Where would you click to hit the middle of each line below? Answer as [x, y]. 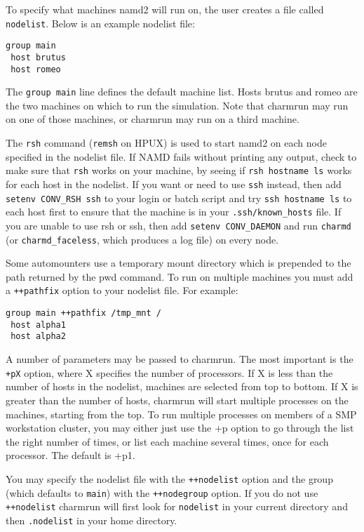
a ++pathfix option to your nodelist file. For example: [122, 290]
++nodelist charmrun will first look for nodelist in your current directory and [177, 506]
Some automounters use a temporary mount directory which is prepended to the [178, 263]
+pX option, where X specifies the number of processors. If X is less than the [169, 372]
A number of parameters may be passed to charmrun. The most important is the [180, 359]
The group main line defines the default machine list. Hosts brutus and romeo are [182, 92]
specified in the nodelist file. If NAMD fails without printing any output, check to [181, 156]
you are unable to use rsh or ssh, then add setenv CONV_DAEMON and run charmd [178, 225]
